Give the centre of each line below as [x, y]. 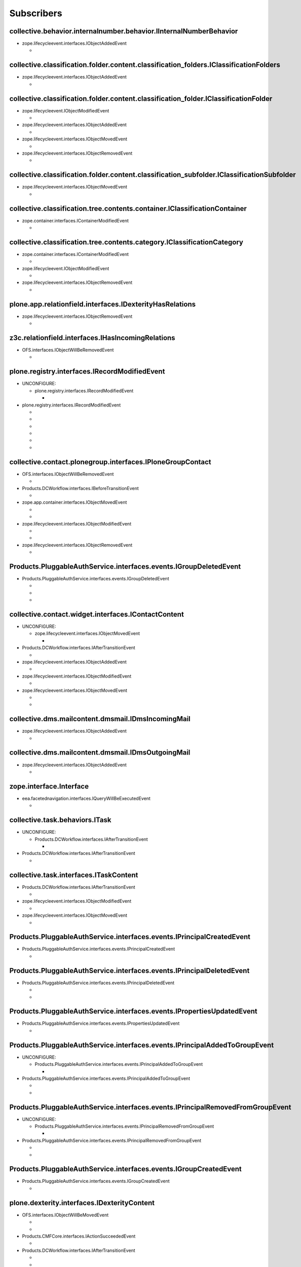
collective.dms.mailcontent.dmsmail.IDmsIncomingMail [100, 719]
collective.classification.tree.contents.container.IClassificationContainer [128, 209]
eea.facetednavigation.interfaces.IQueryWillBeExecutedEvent [86, 798]
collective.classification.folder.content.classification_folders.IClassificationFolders [145, 65]
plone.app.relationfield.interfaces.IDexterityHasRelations [103, 304]
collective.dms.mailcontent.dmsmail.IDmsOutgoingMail [100, 753]
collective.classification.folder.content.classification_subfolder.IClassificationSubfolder [153, 175]
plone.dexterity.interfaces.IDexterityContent [82, 1203]
